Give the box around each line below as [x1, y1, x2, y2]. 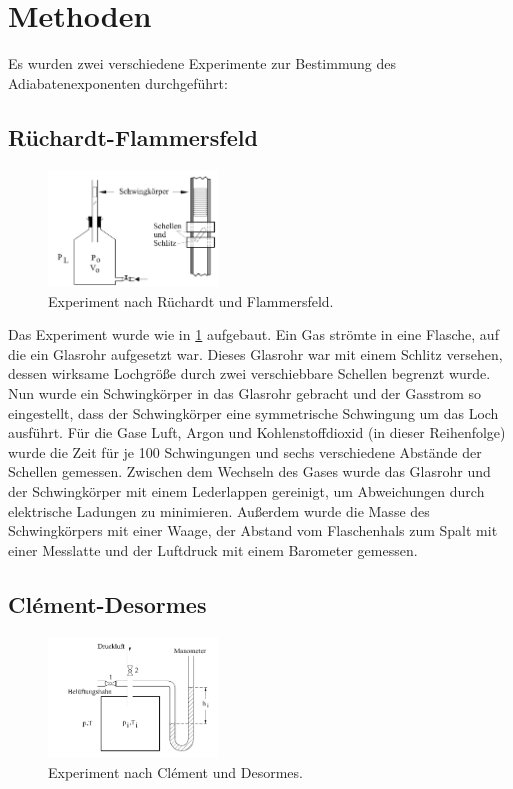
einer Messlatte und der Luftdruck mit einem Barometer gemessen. [8, 539, 418, 560]
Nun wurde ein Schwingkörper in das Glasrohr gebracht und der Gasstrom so [8, 383, 482, 404]
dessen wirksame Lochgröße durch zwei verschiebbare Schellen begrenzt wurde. [8, 363, 491, 384]
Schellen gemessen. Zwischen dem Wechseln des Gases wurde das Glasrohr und [8, 461, 491, 482]
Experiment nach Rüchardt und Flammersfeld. [48, 290, 334, 311]
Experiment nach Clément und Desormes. [48, 761, 303, 782]
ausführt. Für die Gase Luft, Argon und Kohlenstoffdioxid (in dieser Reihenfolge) [8, 422, 506, 443]
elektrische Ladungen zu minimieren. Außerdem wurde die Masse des [8, 500, 430, 521]
